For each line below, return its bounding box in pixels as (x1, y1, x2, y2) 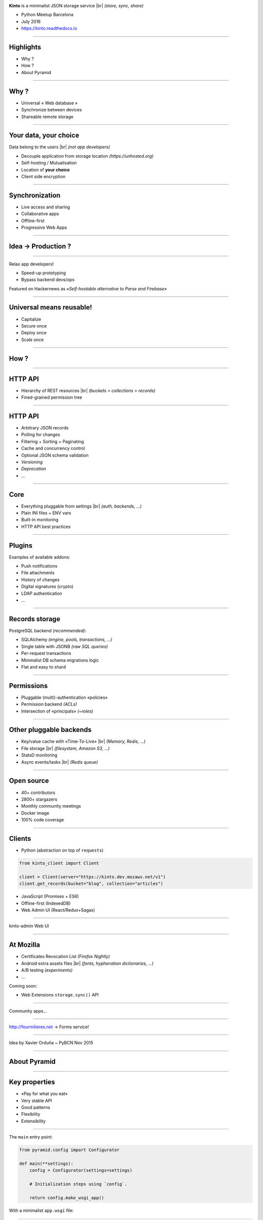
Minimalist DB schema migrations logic (21, 657, 99, 663)
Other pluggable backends (9, 726, 92, 734)
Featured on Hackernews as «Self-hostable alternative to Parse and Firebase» (9, 285, 167, 291)
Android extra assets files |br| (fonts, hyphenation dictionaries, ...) (21, 960, 153, 966)
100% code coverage (21, 817, 64, 823)
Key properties (9, 1078, 56, 1086)
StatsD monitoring (21, 752, 58, 758)
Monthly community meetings (21, 803, 81, 809)
